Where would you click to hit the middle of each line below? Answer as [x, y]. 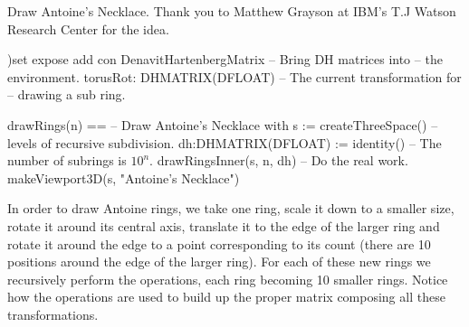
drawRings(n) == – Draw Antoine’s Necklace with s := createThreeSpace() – [223, 124]
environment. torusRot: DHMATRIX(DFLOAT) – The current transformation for [234, 76]
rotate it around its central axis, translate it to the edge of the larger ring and [224, 225]
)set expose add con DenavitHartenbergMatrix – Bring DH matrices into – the [225, 59]
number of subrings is [67, 160]
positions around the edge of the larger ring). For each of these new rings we [219, 262]
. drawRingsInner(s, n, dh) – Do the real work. [279, 160]
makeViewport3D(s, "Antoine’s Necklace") [124, 178]
